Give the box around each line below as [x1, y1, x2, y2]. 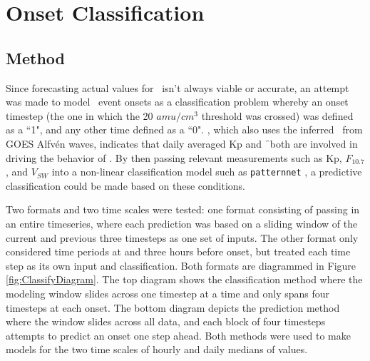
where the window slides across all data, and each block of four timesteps [6, 314, 326, 329]
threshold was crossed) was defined [201, 108, 354, 123]
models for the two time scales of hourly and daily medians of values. [6, 342, 308, 357]
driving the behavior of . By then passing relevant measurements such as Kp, [6, 150, 342, 165]
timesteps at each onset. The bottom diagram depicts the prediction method [6, 300, 340, 315]
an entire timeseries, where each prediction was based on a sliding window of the [6, 215, 358, 230]
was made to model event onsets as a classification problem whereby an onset [6, 94, 349, 109]
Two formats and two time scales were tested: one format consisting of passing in [6, 202, 360, 217]
